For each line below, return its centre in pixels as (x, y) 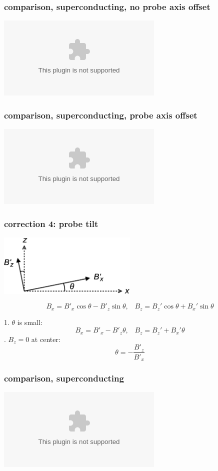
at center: (46, 339)
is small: (30, 322)
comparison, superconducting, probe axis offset (101, 115)
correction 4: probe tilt (51, 223)
